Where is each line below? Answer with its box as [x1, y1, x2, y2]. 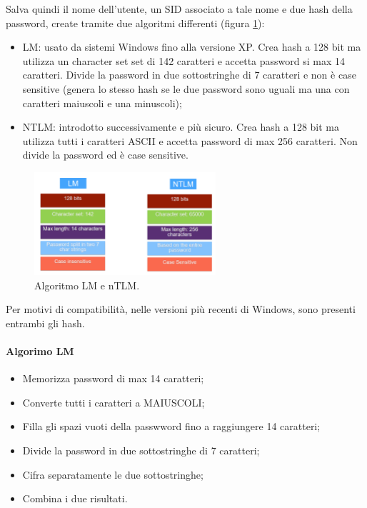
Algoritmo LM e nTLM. [34, 277, 140, 292]
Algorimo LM [6, 343, 74, 358]
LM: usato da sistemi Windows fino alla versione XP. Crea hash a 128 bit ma [22, 39, 361, 54]
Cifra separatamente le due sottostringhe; [22, 467, 203, 482]
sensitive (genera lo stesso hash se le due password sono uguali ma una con [22, 81, 350, 96]
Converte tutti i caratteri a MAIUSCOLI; [22, 394, 205, 409]
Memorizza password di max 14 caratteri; [22, 371, 204, 386]
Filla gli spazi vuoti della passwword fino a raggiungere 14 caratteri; [22, 419, 321, 434]
